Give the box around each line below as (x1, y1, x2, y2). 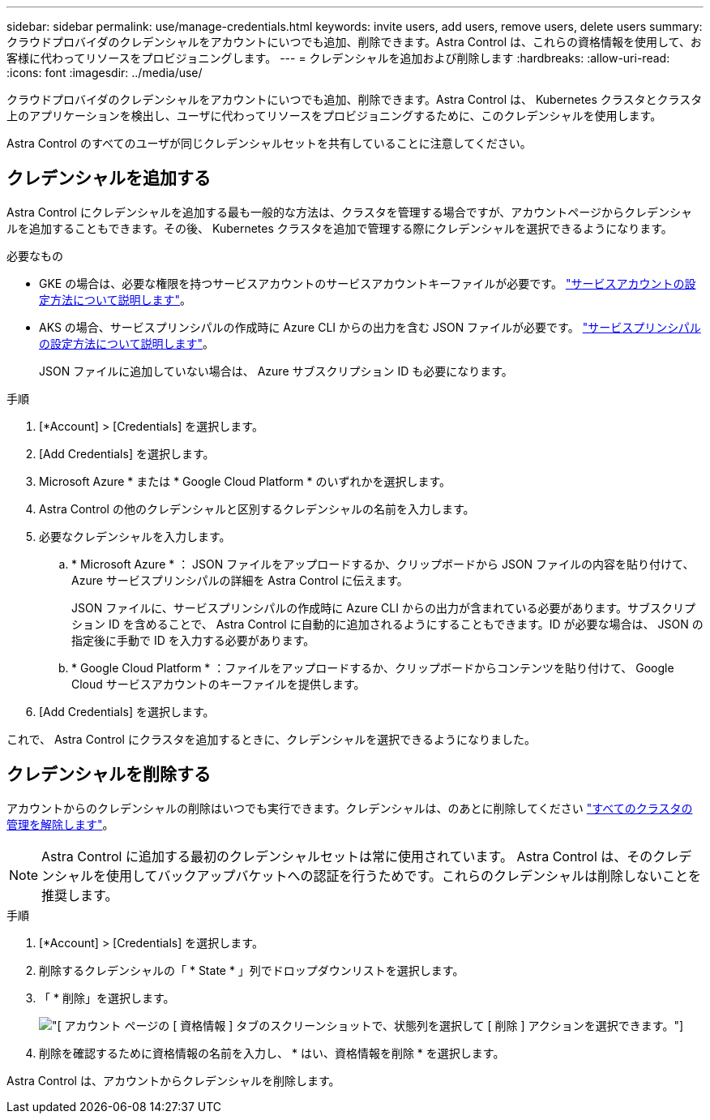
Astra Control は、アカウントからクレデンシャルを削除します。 (6, 1073, 340, 1088)
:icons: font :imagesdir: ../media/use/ (6, 66, 203, 79)
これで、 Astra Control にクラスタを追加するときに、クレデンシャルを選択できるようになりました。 (6, 732, 536, 746)
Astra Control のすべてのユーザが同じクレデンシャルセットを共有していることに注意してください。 (6, 136, 532, 150)
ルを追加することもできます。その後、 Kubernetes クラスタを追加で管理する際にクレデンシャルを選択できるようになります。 (6, 221, 673, 235)
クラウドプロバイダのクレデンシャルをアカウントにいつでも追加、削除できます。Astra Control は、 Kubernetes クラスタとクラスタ (6, 92, 703, 106)
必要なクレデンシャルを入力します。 (39, 529, 231, 543)
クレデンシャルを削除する (6, 764, 211, 785)
